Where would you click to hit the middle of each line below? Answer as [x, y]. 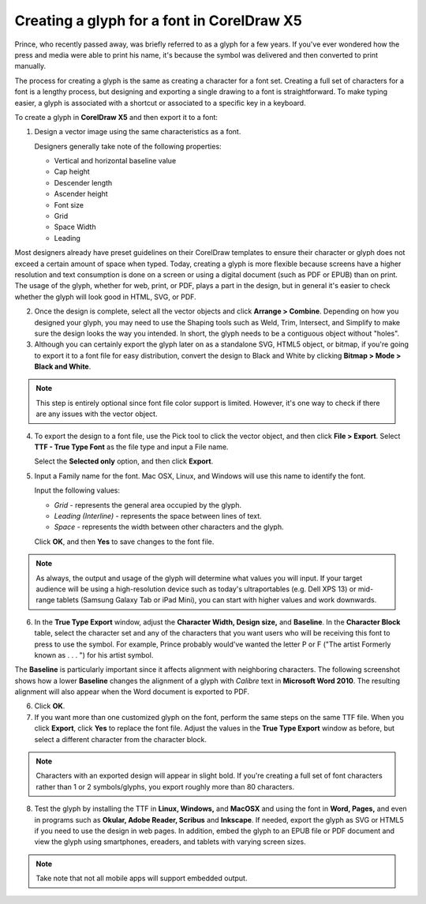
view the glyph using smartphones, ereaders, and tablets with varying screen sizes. [170, 842]
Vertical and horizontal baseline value [115, 161]
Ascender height [81, 194]
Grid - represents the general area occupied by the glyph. [148, 505]
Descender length [83, 182]
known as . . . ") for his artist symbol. [94, 655]
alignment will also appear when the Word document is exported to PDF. [132, 692]
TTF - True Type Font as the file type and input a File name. [131, 447]
